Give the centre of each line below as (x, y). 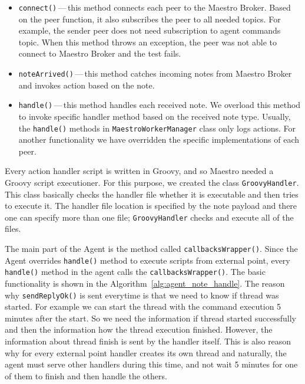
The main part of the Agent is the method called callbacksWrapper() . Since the (151, 249)
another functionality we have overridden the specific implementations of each (159, 140)
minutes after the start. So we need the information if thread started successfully (150, 318)
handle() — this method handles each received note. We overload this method (160, 105)
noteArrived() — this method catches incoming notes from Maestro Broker (155, 73)
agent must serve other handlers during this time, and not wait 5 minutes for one (151, 364)
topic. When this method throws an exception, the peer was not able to (147, 42)
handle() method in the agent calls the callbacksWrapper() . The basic (135, 272)
